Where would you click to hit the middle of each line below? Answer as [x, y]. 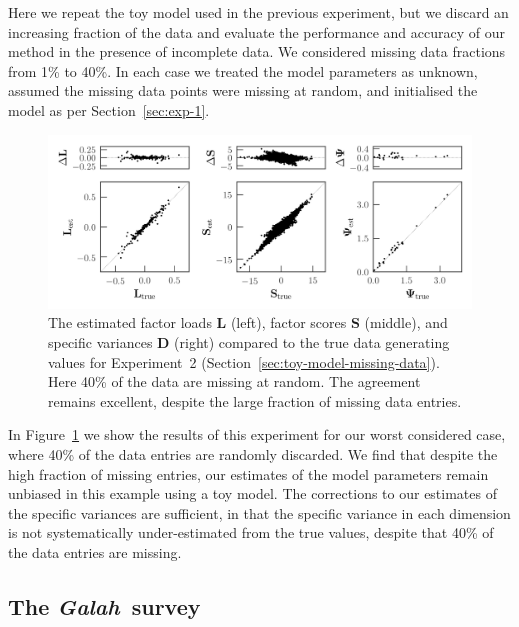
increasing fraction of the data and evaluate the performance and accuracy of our [256, 31]
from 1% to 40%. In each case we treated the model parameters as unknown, [243, 70]
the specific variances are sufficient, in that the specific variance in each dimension [259, 512]
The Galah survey [104, 605]
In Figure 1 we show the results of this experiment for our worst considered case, [257, 434]
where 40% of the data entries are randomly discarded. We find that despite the [253, 454]
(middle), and [406, 322]
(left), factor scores [288, 322]
